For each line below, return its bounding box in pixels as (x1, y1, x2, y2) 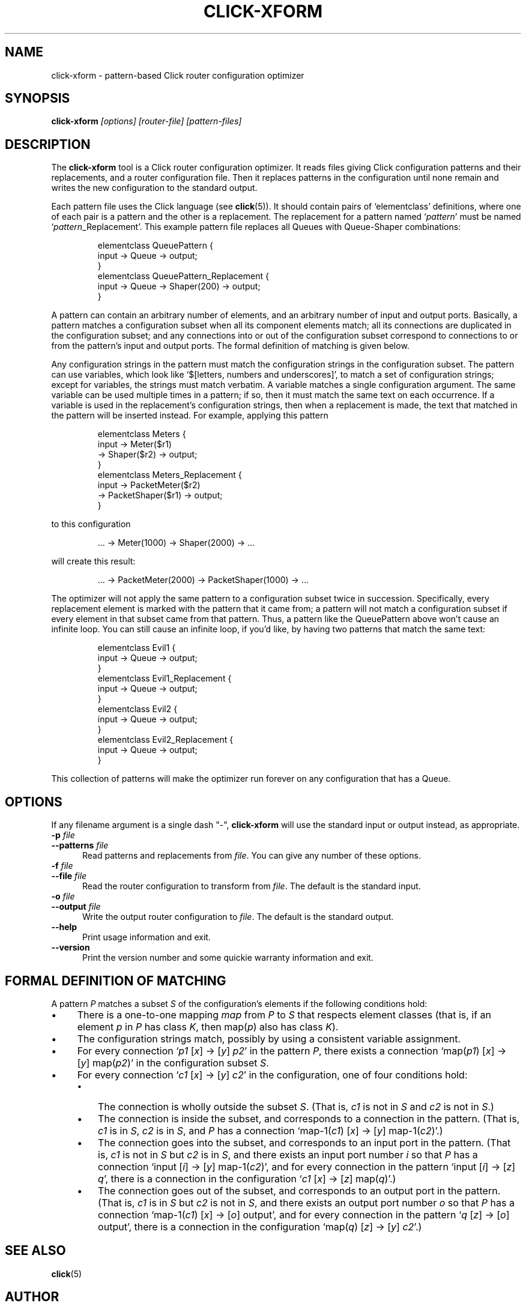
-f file (51, 860, 73, 871)
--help (51, 922, 77, 933)
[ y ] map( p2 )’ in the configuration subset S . (77, 1056, 269, 1069)
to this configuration (51, 519, 131, 530)
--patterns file (51, 840, 109, 851)
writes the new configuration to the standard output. (51, 183, 258, 193)
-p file (51, 830, 75, 841)
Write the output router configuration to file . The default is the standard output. (82, 911, 394, 922)
